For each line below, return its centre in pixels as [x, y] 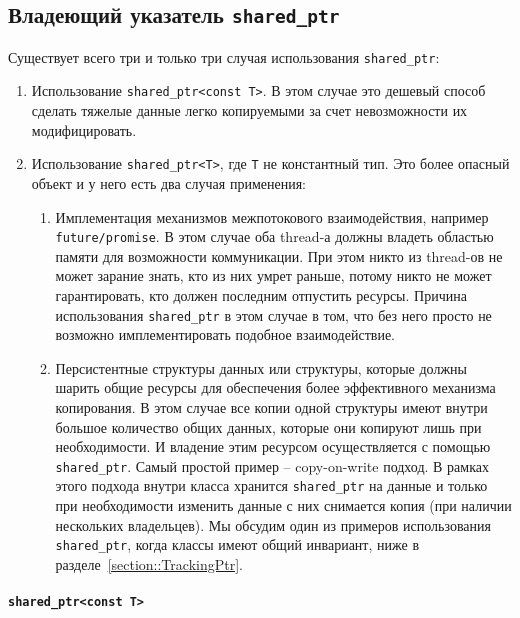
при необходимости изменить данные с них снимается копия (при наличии [283, 505]
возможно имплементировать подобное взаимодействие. [225, 334]
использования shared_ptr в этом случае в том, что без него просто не [273, 314]
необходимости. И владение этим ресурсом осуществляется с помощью [273, 446]
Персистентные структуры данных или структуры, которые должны [261, 367]
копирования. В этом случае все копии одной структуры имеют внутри [271, 407]
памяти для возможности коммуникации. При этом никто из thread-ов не [279, 255]
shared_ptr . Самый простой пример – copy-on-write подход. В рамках [272, 465]
